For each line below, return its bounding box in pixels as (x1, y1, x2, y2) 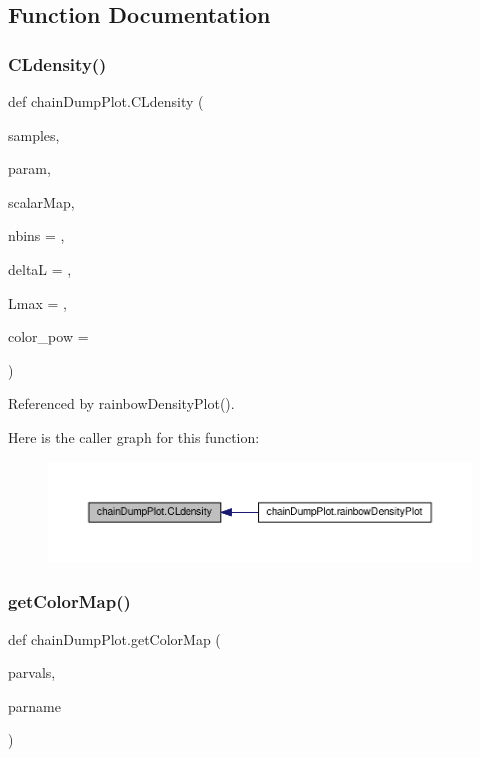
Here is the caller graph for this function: (8, 426, 260, 447)
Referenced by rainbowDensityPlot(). (8, 393, 235, 414)
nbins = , (8, 225, 65, 246)
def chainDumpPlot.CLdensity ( (8, 91, 204, 111)
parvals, (8, 662, 56, 683)
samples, (8, 124, 60, 145)
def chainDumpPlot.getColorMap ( (8, 628, 221, 649)
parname (8, 695, 61, 716)
